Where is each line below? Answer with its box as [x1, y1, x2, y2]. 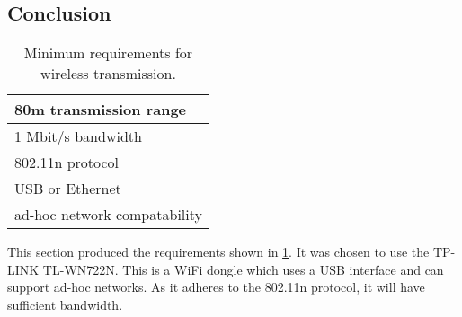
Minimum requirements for [23, 42, 193, 64]
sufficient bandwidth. [7, 295, 123, 313]
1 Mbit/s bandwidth [14, 126, 142, 147]
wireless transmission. [40, 63, 176, 84]
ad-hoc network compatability [14, 204, 202, 225]
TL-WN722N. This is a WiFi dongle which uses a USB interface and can [42, 260, 444, 278]
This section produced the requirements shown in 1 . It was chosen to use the [7, 242, 430, 261]
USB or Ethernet [14, 178, 121, 199]
